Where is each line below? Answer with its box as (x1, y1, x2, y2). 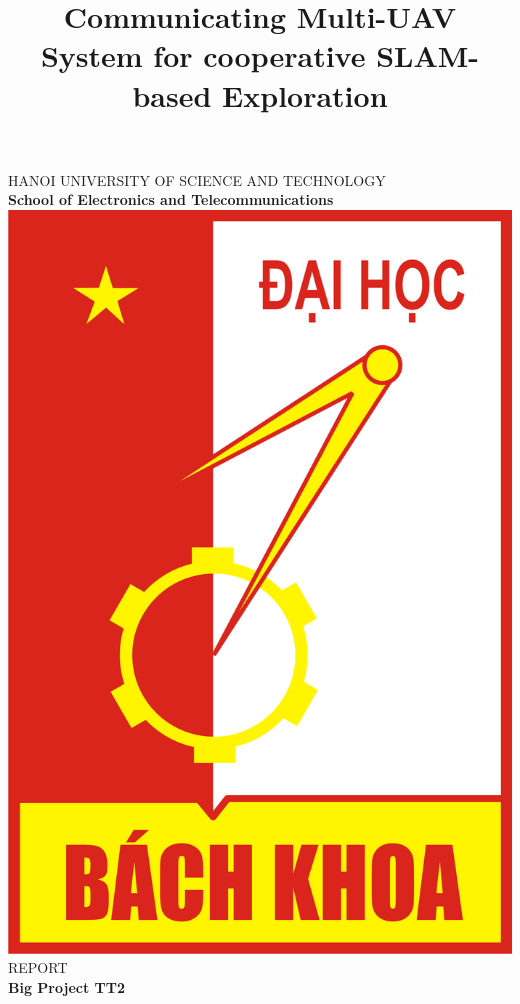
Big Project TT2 (8, 976, 125, 997)
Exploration (222, 74, 388, 115)
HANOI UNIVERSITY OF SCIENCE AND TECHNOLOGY (8, 169, 386, 190)
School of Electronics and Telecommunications (8, 189, 334, 210)
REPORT (8, 957, 68, 978)
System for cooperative (40, 35, 366, 76)
